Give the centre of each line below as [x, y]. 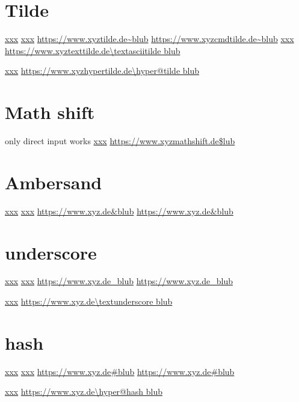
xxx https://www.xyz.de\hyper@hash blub [84, 391]
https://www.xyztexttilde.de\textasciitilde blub [93, 50]
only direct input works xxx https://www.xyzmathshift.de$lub [120, 141]
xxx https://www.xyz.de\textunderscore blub [89, 301]
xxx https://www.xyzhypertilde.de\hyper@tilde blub [102, 71]
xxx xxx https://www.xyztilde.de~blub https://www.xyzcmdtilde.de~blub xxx [149, 39]
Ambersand [54, 182]
